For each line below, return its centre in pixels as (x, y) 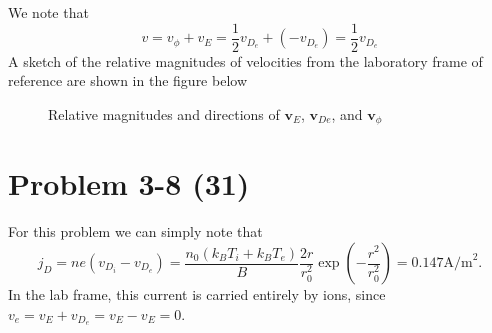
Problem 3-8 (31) (129, 183)
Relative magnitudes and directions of (164, 113)
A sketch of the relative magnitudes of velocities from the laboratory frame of (245, 60)
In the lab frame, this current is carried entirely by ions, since (197, 294)
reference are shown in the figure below (127, 80)
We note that (48, 12)
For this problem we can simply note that (135, 231)
